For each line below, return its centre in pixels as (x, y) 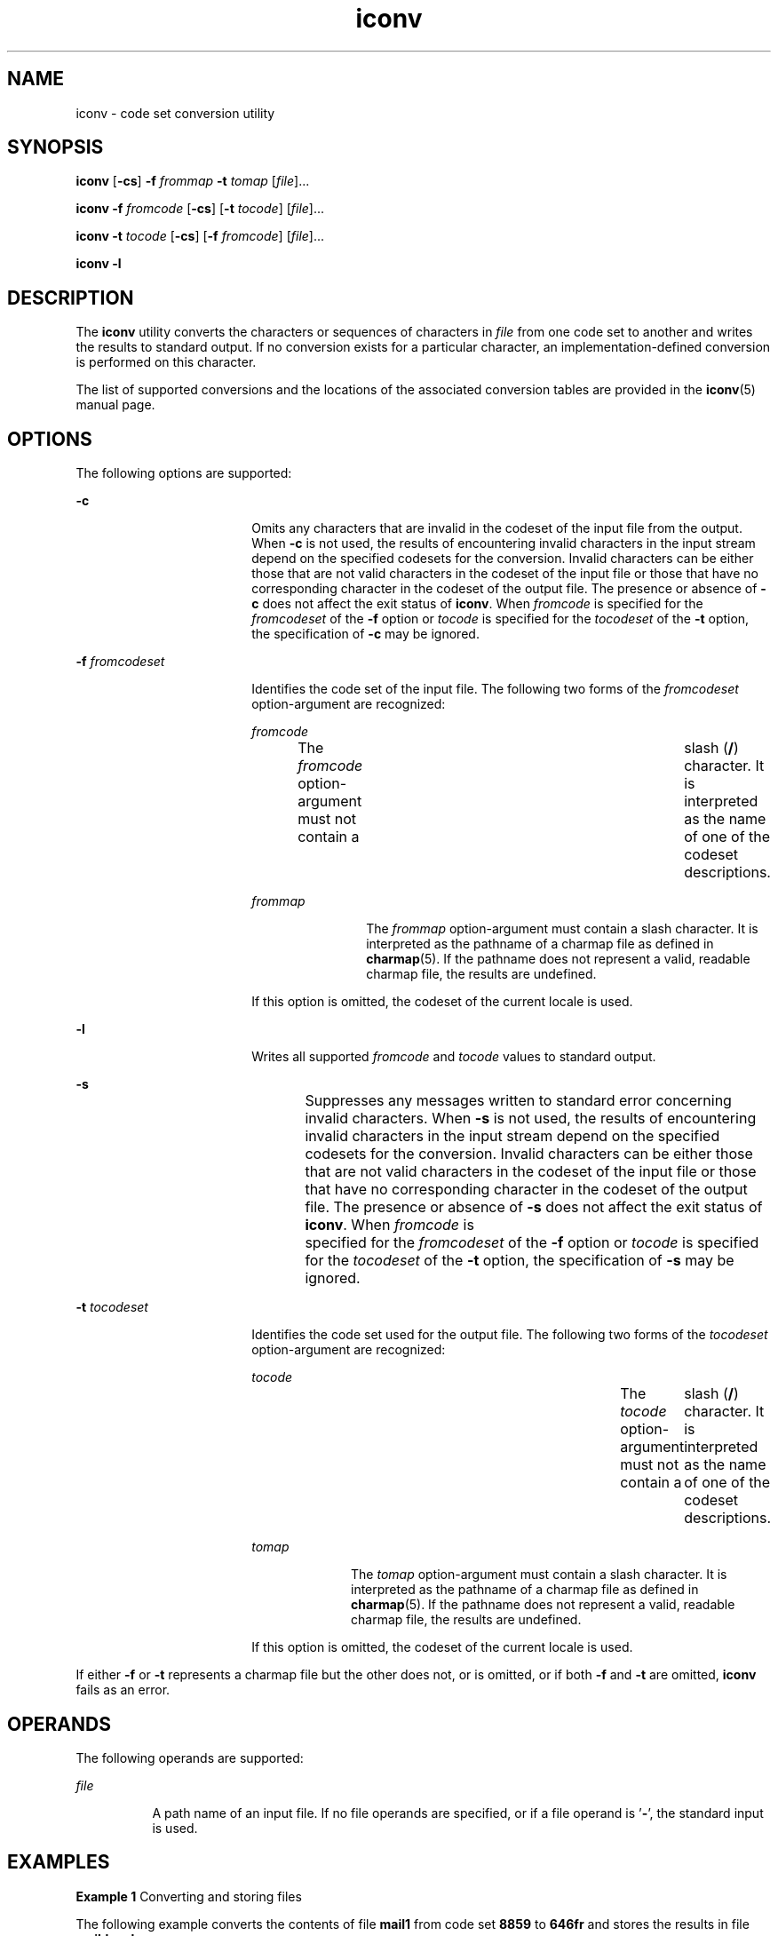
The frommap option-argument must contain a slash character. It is (562, 929)
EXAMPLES (59, 1862)
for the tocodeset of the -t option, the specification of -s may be (520, 1261)
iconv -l (99, 264)
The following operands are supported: (190, 1757)
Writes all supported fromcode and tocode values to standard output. (454, 1057)
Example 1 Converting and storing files (189, 1896)
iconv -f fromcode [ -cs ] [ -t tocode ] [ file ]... (200, 209)
